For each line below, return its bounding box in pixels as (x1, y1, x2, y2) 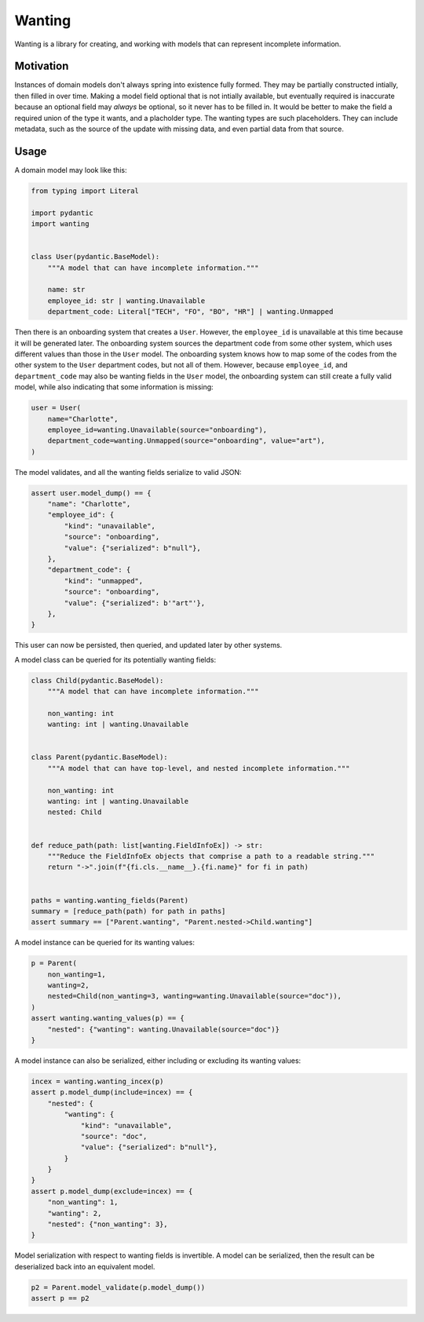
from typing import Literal (31, 186, 139, 195)
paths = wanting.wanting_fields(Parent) (31, 896, 188, 904)
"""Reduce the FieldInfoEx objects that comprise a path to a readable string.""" (47, 852, 375, 860)
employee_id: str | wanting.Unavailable (47, 296, 206, 305)
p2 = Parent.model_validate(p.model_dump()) (31, 1283, 206, 1291)
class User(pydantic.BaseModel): (31, 252, 160, 261)
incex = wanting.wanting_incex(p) (31, 1076, 164, 1086)
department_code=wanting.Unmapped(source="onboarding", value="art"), (47, 436, 326, 445)
